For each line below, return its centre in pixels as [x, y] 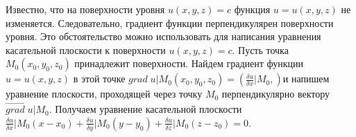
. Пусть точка [260, 49]
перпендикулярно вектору [276, 94]
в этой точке [99, 79]
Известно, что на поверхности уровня [85, 9]
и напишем [306, 79]
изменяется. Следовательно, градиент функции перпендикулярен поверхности [170, 22]
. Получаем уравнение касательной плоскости [145, 109]
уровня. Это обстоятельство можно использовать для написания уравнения [163, 36]
